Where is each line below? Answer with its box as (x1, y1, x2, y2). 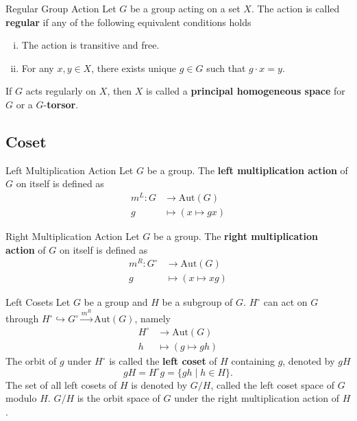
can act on (263, 295, 308, 309)
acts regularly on (25, 84, 97, 98)
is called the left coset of (109, 354, 217, 368)
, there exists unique (91, 60, 177, 75)
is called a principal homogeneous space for (146, 84, 345, 98)
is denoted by (131, 377, 188, 392)
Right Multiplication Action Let (5, 229, 140, 243)
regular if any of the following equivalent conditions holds (5, 14, 251, 29)
